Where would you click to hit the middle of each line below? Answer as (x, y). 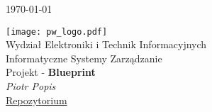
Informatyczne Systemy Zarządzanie (84, 58)
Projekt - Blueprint (51, 72)
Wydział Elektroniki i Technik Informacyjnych (106, 44)
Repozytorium (37, 100)
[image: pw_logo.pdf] (57, 32)
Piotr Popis (31, 86)
